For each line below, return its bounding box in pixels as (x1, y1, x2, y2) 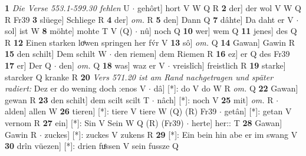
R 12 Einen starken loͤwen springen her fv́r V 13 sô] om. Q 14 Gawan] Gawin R (5, 36, 295, 48)
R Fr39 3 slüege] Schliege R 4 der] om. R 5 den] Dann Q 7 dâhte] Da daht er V (5, 13, 294, 25)
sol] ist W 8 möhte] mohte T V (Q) (5, 25, 133, 37)
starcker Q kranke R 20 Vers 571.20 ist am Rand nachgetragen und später (5, 70, 274, 83)
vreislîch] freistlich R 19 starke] (172, 59, 286, 71)
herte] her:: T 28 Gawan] (192, 116, 282, 128)
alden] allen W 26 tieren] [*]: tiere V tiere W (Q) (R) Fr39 (5, 105, 217, 117)
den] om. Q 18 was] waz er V (59, 59, 165, 71)
